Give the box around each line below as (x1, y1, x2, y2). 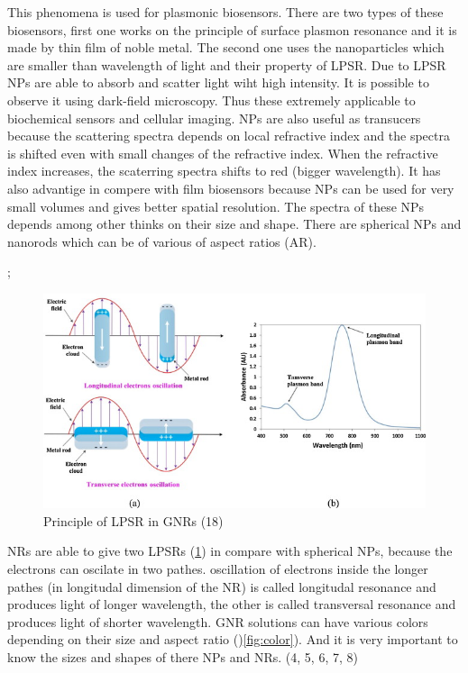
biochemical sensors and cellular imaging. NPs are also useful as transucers (7, 108, 421, 127)
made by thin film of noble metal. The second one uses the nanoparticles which (7, 38, 445, 57)
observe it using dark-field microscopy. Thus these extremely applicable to (7, 90, 416, 109)
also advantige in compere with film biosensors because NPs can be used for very (7, 178, 454, 197)
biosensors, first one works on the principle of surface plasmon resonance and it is (7, 20, 457, 39)
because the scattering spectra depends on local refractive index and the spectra (7, 126, 450, 145)
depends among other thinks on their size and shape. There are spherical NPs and (7, 214, 462, 233)
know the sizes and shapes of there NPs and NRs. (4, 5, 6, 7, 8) (7, 647, 358, 666)
